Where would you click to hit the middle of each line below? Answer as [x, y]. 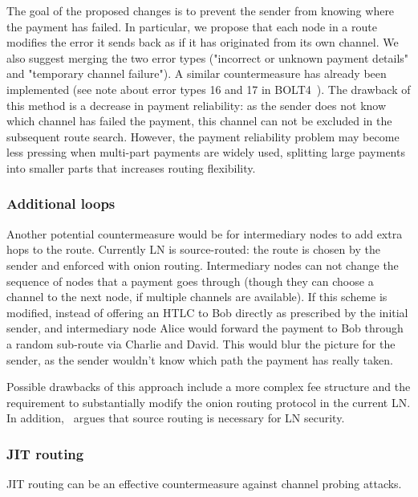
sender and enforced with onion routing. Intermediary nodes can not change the [203, 265]
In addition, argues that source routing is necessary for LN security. [176, 418]
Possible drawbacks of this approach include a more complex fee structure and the [209, 387]
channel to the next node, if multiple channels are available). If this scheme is [197, 297]
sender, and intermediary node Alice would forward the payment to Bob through [205, 328]
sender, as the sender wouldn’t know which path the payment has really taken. [200, 359]
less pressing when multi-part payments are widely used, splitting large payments [206, 152]
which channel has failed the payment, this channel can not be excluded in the [199, 121]
